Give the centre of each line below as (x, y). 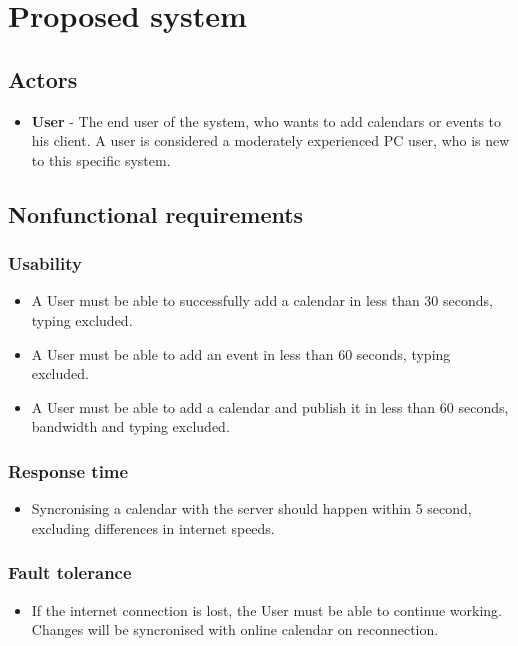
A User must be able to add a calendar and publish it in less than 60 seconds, (270, 406)
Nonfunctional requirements (156, 213)
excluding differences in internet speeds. (153, 527)
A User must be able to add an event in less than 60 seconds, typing (241, 353)
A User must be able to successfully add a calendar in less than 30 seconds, (262, 300)
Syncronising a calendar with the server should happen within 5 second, (251, 508)
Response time (68, 470)
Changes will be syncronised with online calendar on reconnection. (235, 629)
